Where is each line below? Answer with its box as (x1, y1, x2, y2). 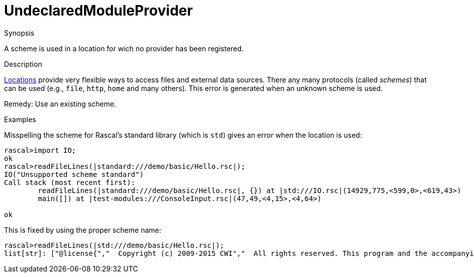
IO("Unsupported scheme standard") (4, 170, 144, 178)
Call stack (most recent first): (4, 178, 136, 187)
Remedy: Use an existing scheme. (4, 99, 116, 108)
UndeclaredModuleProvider (4, 2, 193, 19)
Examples (4, 115, 36, 124)
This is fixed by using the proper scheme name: (4, 225, 161, 234)
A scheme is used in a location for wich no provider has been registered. (4, 44, 244, 53)
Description (4, 59, 42, 68)
